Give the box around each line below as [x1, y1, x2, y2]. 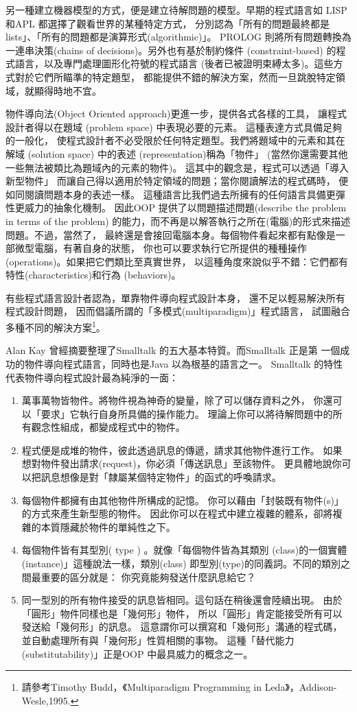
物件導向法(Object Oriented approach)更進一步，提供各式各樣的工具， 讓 [5, 106, 328, 121]
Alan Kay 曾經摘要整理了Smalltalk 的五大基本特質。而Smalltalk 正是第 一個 [5, 343, 341, 357]
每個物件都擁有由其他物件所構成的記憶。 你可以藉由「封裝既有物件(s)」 [21, 493, 344, 507]
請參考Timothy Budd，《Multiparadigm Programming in [21, 680, 262, 694]
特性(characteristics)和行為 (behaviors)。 [5, 268, 181, 282]
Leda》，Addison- [264, 680, 337, 694]
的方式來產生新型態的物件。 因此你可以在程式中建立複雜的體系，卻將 [21, 506, 333, 521]
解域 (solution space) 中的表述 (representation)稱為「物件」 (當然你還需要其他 [5, 146, 348, 161]
